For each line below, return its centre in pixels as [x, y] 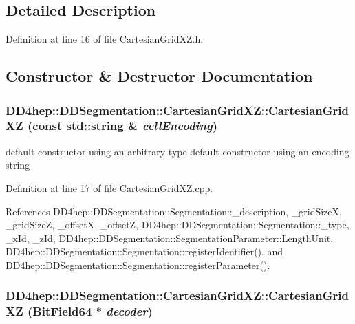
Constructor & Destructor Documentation [159, 76]
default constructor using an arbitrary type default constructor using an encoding [177, 151]
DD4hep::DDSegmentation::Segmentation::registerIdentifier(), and [144, 251]
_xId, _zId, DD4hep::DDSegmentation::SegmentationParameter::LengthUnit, [170, 238]
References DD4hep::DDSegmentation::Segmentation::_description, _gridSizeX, [174, 211]
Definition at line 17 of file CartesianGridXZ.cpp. [109, 187]
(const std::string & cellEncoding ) [122, 126]
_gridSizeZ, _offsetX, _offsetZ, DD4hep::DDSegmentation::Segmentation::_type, [177, 225]
